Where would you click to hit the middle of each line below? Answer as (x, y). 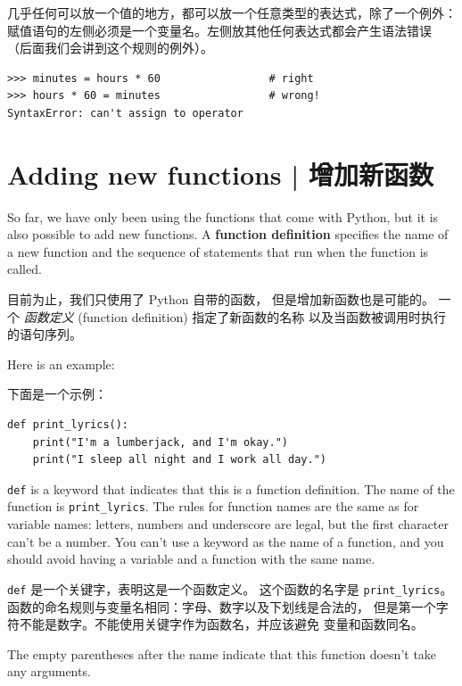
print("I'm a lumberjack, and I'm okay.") (160, 442)
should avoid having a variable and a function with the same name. (191, 559)
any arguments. (49, 671)
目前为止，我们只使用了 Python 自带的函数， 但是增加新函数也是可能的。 (221, 299)
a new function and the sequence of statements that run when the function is (218, 251)
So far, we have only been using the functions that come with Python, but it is (223, 216)
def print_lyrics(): (68, 425)
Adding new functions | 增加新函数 (220, 174)
